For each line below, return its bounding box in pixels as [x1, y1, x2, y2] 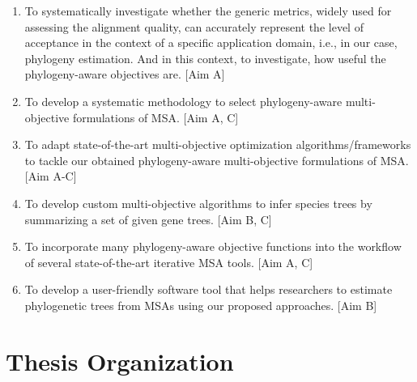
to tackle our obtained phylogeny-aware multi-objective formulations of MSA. [24, 151, 409, 168]
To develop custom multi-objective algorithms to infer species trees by [24, 194, 372, 211]
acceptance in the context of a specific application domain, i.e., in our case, [24, 34, 398, 51]
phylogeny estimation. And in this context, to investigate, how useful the [24, 49, 386, 66]
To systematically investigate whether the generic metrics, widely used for [24, 2, 392, 19]
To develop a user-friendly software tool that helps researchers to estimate [24, 281, 393, 298]
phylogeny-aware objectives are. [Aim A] [24, 66, 225, 83]
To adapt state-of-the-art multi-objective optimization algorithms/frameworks [24, 136, 411, 153]
